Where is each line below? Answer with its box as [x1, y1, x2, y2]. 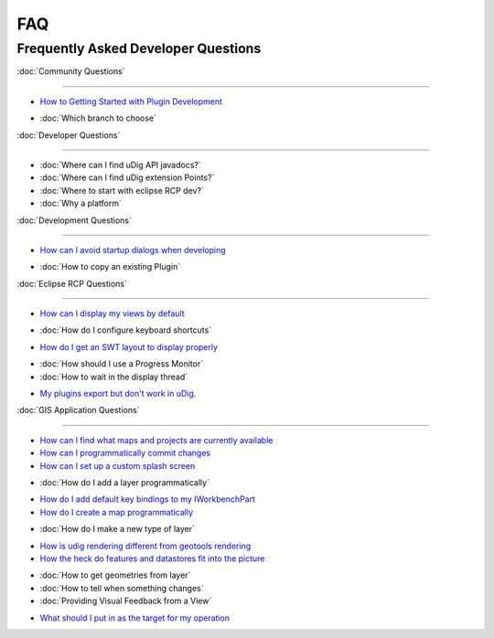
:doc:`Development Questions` [16, 215, 132, 226]
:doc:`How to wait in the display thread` [39, 371, 188, 382]
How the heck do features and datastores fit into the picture [39, 553, 265, 564]
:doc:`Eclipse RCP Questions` [16, 278, 128, 289]
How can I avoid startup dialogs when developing [39, 244, 226, 255]
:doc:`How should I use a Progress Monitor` [39, 358, 204, 369]
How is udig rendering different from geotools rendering [39, 540, 252, 551]
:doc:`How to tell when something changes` [39, 582, 205, 593]
